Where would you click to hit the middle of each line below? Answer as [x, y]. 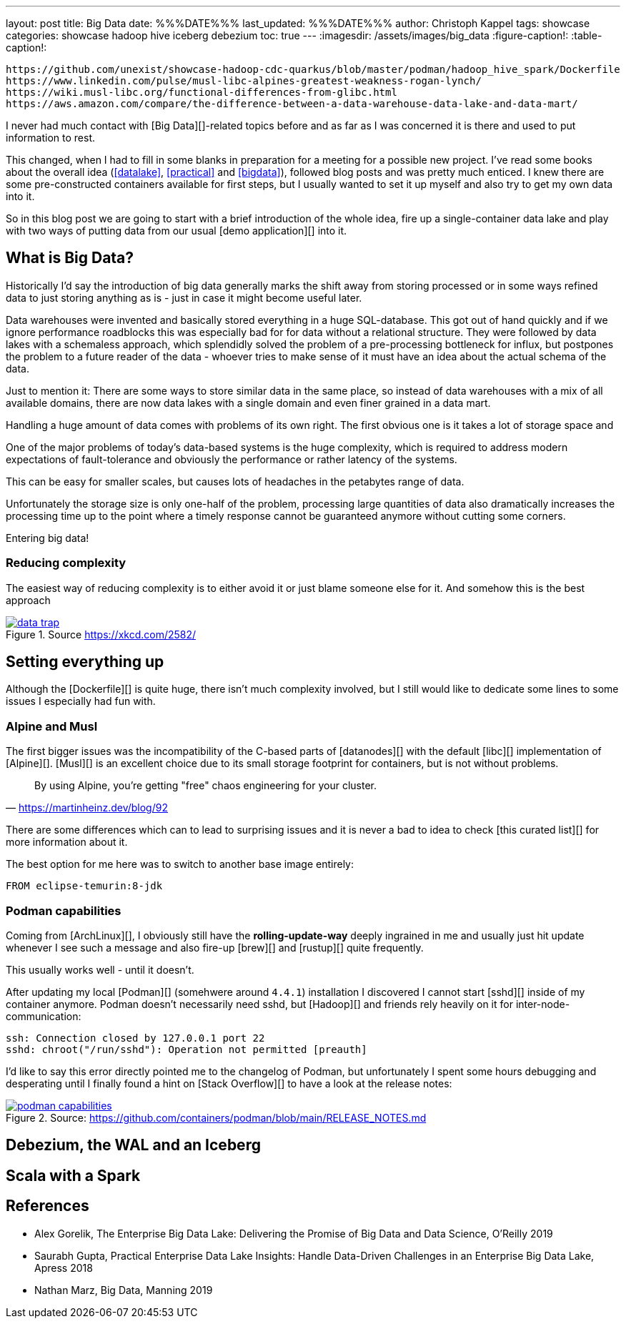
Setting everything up [85, 662]
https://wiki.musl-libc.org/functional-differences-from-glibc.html [202, 92]
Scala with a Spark [73, 1175]
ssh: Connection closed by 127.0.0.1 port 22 [135, 1038]
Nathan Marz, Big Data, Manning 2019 [124, 1290]
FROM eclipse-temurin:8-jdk [84, 886]
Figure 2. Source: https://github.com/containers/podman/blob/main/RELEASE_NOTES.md [216, 1117]
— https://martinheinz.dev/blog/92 [87, 808]
